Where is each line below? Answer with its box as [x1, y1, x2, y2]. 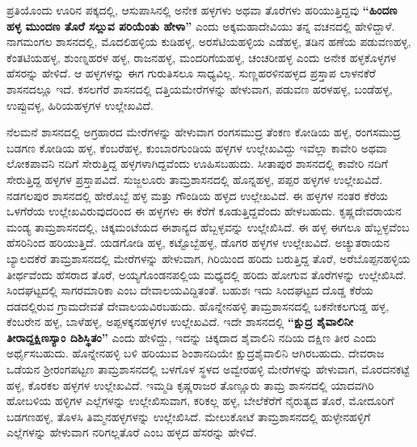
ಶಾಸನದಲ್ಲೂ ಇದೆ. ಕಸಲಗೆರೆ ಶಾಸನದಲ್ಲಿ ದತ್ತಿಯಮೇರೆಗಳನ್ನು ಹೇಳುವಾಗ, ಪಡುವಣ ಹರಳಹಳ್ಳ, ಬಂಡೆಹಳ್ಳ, [6, 80, 393, 97]
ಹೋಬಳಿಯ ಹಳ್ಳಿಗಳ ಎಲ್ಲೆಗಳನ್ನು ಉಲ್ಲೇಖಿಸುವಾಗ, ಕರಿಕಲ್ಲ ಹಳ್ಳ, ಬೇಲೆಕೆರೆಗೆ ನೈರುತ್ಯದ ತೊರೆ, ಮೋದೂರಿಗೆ [6, 392, 394, 409]
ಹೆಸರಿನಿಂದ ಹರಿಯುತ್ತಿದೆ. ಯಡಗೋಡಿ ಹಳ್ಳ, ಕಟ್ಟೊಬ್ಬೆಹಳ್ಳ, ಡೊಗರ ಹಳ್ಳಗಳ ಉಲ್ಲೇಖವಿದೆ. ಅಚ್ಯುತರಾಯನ [6, 234, 390, 251]
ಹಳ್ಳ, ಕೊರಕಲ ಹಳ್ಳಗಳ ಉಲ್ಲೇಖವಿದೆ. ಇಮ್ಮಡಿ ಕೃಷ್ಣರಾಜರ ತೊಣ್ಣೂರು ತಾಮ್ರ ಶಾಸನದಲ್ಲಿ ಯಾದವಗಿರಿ [6, 376, 374, 393]
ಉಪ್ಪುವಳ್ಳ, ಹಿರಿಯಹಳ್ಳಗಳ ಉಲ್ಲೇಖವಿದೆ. [6, 96, 154, 113]
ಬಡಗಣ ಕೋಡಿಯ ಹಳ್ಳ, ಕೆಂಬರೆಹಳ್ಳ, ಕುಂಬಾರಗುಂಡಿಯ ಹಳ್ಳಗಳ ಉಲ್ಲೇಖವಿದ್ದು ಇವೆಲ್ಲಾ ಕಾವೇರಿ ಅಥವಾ [6, 139, 387, 156]
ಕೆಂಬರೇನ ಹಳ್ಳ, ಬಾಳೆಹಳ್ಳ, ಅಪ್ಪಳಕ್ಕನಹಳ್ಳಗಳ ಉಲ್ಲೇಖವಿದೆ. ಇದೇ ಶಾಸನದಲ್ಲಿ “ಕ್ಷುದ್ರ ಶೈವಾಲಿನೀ [6, 313, 354, 330]
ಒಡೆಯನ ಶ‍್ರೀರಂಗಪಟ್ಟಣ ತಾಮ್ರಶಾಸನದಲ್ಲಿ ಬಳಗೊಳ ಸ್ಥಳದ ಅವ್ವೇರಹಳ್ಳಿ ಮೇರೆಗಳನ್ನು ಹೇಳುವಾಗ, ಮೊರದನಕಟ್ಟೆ [6, 361, 410, 378]
